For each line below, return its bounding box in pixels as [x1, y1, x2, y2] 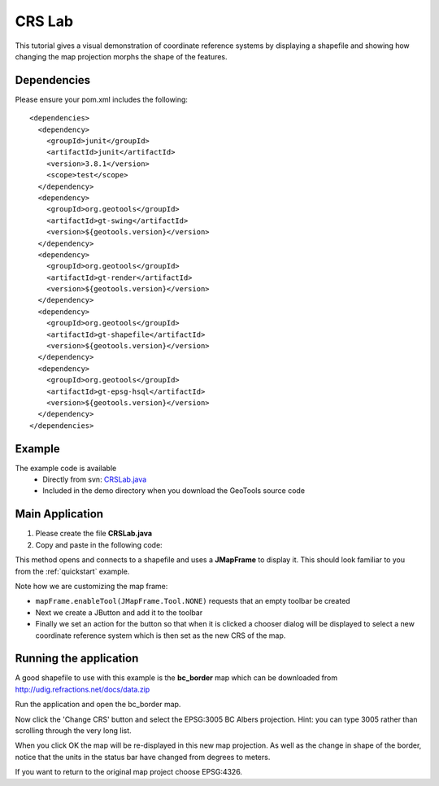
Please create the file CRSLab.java [35, 529, 153, 539]
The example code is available [15, 463, 117, 473]
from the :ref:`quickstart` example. [15, 566, 130, 576]
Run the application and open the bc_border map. [15, 700, 181, 710]
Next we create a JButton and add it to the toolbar [35, 607, 203, 618]
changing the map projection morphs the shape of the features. [15, 51, 228, 61]
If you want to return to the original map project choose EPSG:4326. [15, 767, 243, 777]
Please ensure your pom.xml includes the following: [15, 94, 189, 104]
